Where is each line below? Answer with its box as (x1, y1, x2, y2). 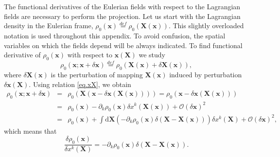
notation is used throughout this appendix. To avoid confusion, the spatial (4, 30, 226, 40)
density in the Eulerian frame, (4, 20, 93, 31)
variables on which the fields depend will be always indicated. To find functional (4, 40, 243, 50)
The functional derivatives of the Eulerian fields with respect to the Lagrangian (4, 1, 241, 11)
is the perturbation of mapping (51, 69, 143, 79)
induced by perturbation (169, 69, 242, 79)
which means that (4, 125, 57, 136)
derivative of (4, 50, 41, 60)
